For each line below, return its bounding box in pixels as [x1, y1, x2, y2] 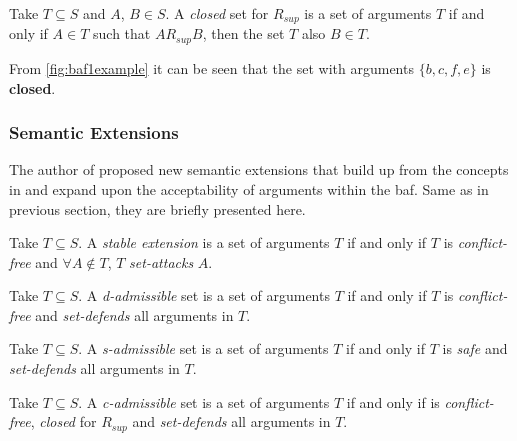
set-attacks [129, 251, 194, 272]
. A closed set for [165, 3, 269, 23]
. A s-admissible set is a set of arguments [78, 338, 329, 359]
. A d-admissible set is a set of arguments [78, 285, 330, 306]
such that [93, 23, 151, 44]
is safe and [442, 338, 508, 359]
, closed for [30, 411, 97, 432]
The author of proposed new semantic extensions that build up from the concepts [9, 159, 509, 180]
